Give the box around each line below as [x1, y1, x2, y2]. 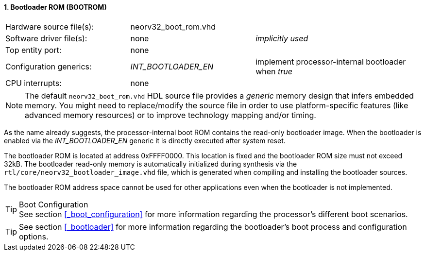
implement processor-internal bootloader [255, 56, 406, 67]
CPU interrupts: [5, 78, 62, 88]
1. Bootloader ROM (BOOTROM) [4, 3, 107, 11]
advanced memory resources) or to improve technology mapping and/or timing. [25, 110, 316, 120]
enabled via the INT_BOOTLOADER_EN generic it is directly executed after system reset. [4, 136, 286, 145]
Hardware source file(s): [5, 21, 94, 32]
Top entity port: [5, 45, 62, 55]
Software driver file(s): [5, 33, 87, 43]
